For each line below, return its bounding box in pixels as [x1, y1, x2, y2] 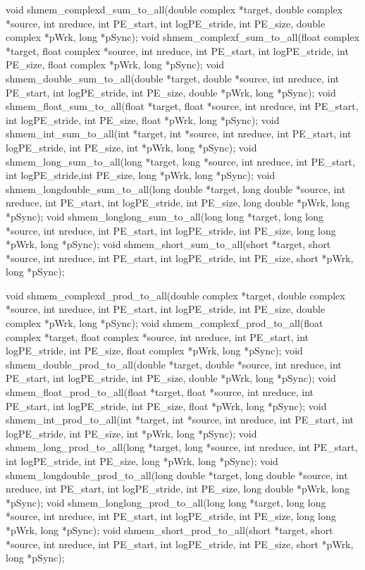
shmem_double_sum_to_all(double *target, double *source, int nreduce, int [6, 70, 340, 85]
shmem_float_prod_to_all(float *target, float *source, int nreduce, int [6, 385, 314, 399]
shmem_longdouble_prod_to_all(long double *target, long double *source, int [6, 467, 348, 482]
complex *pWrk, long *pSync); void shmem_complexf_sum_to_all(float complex [6, 30, 359, 44]
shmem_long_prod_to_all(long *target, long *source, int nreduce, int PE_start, [6, 440, 358, 454]
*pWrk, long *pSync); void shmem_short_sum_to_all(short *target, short [6, 237, 331, 252]
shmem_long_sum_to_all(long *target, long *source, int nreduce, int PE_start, [6, 154, 355, 168]
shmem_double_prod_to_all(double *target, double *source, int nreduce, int [6, 357, 342, 371]
